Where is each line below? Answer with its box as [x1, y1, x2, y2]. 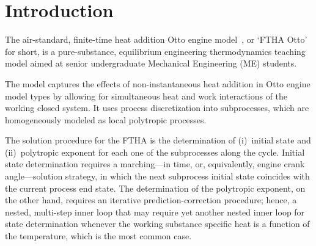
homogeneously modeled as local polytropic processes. [5, 113, 207, 126]
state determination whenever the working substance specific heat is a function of [5, 217, 310, 230]
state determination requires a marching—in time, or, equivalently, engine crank [5, 157, 305, 170]
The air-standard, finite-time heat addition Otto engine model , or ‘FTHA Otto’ [5, 33, 307, 46]
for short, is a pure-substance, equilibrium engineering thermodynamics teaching [5, 45, 306, 57]
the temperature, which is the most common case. [5, 230, 192, 242]
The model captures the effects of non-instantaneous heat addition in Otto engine [5, 77, 310, 90]
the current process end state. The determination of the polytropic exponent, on [5, 181, 306, 194]
